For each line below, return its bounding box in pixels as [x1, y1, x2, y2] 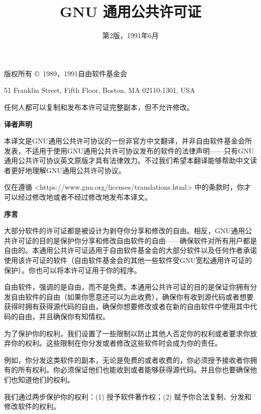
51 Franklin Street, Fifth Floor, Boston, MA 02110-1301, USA [4, 85, 195, 95]
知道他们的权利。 [18, 374, 74, 384]
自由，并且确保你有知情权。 [18, 311, 109, 321]
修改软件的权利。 [4, 401, 60, 411]
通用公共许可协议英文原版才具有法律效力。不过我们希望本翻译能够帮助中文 [4, 155, 250, 166]
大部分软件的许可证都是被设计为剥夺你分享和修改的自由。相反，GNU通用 [4, 225, 245, 236]
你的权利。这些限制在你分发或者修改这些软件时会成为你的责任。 [11, 338, 222, 348]
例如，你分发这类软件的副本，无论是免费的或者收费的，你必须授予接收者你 [4, 354, 250, 365]
